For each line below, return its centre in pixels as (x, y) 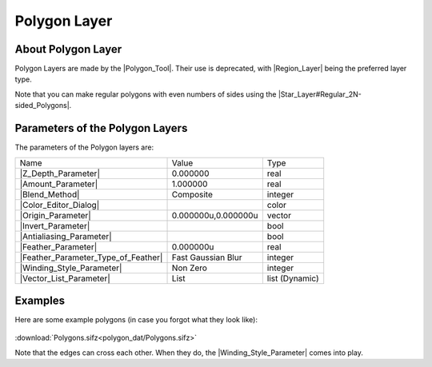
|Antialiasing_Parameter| (66, 236)
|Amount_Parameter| (59, 184)
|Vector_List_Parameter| (65, 278)
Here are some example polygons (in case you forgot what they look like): (136, 320)
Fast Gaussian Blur (207, 257)
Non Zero (190, 268)
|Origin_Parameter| (55, 215)
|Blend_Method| (50, 194)
